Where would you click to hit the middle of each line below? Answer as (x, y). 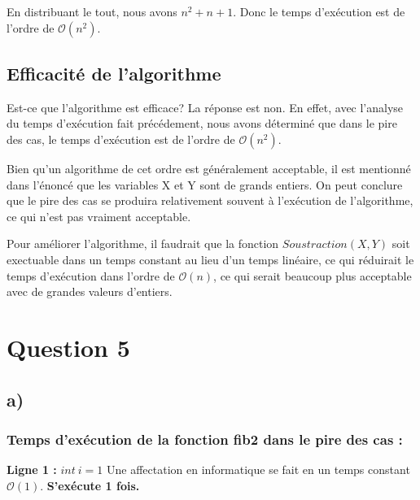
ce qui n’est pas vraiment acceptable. (99, 216)
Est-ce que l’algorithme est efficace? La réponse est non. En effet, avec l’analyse (205, 107)
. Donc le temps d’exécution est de (319, 11)
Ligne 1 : (32, 470)
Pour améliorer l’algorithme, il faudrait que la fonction (143, 243)
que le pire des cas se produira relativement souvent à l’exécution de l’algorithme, (210, 200)
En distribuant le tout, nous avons (92, 11)
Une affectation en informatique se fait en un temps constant (258, 470)
